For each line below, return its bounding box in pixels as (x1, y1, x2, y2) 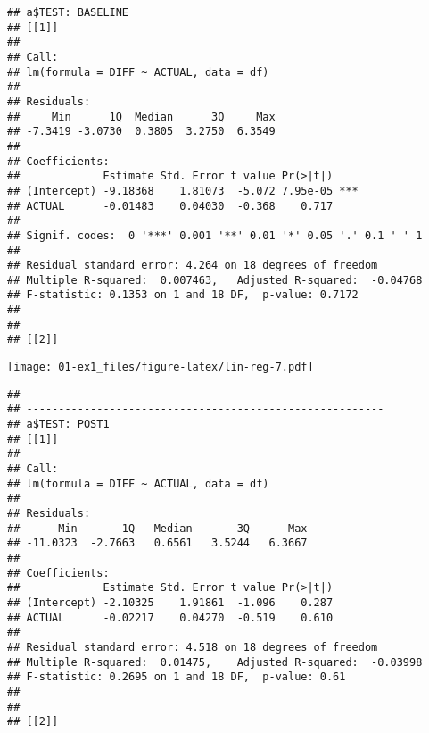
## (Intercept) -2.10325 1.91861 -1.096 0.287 (7, 596, 334, 609)
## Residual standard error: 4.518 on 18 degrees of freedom (7, 640, 378, 654)
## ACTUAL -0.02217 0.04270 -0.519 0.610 (7, 611, 334, 624)
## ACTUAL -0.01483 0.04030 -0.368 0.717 (7, 199, 334, 212)
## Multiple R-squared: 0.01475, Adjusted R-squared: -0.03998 (7, 655, 423, 669)
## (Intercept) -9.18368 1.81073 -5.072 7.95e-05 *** (7, 184, 359, 197)
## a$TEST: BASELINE (7, 6, 129, 19)
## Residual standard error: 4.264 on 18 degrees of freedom (7, 259, 378, 272)
